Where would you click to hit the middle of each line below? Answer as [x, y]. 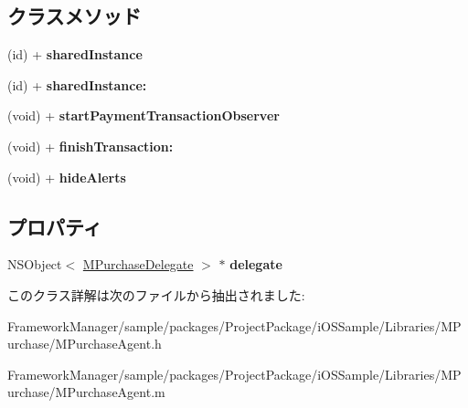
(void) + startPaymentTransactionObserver [144, 115]
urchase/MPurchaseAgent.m [86, 392]
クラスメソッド [74, 16]
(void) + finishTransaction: [90, 146]
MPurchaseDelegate [138, 264]
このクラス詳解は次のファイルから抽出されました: [156, 294]
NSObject [35, 264]
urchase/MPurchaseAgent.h [85, 344]
